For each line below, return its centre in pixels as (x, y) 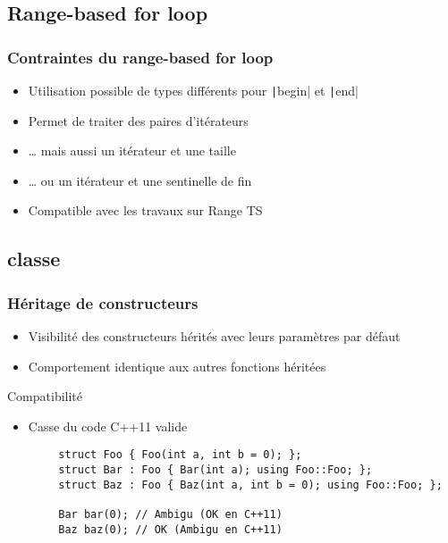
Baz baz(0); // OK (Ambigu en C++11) (170, 529)
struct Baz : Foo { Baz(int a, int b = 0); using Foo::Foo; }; (250, 485)
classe (34, 259)
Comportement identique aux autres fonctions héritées (177, 366)
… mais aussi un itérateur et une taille (132, 150)
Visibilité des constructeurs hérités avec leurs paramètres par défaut (214, 336)
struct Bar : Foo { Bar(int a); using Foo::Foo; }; (216, 470)
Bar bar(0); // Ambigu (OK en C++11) (170, 515)
